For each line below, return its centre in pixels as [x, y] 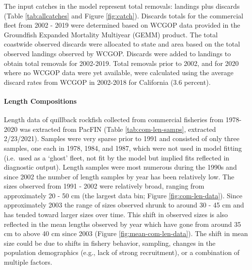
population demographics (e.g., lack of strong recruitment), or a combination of [122, 252]
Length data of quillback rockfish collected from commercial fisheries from [114, 119]
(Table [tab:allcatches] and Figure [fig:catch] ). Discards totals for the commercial [124, 15]
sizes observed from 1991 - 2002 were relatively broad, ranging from [104, 186]
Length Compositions [40, 101]
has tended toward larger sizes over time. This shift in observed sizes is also [116, 214]
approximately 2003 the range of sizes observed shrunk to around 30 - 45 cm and [124, 205]
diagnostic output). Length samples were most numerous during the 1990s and [120, 167]
